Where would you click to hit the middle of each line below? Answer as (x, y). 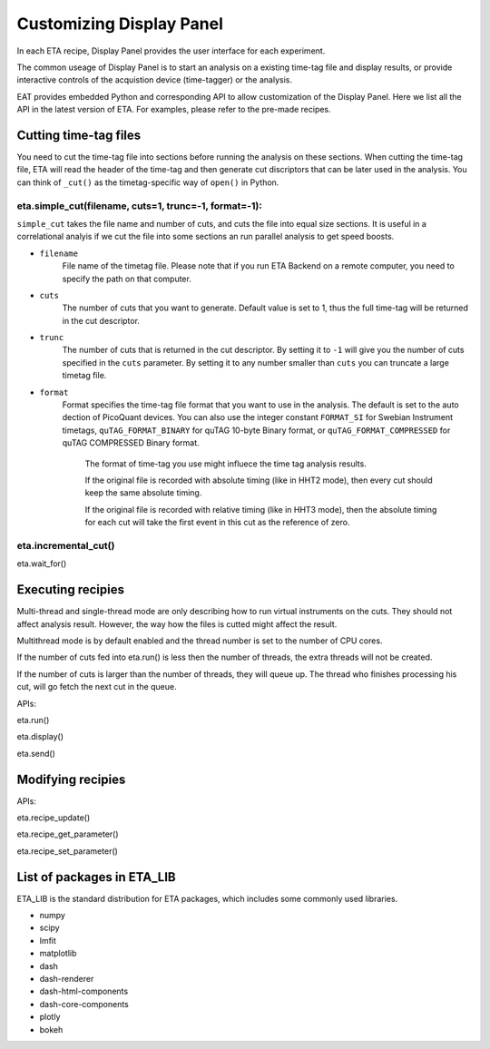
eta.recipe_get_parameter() (68, 834)
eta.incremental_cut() (66, 545)
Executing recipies (70, 590)
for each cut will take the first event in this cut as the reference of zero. (217, 523)
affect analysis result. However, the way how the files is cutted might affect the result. (177, 624)
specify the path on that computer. (127, 279)
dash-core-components (84, 1004)
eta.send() (36, 753)
